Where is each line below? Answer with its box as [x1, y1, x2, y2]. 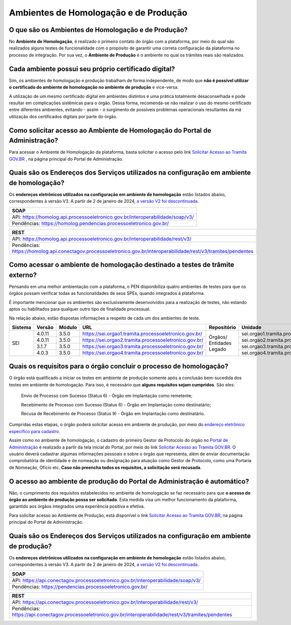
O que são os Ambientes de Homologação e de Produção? [9, 26, 188, 34]
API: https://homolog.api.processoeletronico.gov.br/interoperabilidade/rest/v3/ [12, 235, 192, 242]
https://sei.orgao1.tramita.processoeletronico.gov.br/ [82, 330, 202, 337]
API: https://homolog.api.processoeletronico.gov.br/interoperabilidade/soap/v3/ [12, 213, 194, 220]
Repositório [209, 324, 236, 331]
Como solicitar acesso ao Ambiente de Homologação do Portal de [9, 126, 211, 134]
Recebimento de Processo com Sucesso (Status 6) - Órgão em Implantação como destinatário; [21, 401, 211, 407]
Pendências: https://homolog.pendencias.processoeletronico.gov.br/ [12, 220, 169, 226]
